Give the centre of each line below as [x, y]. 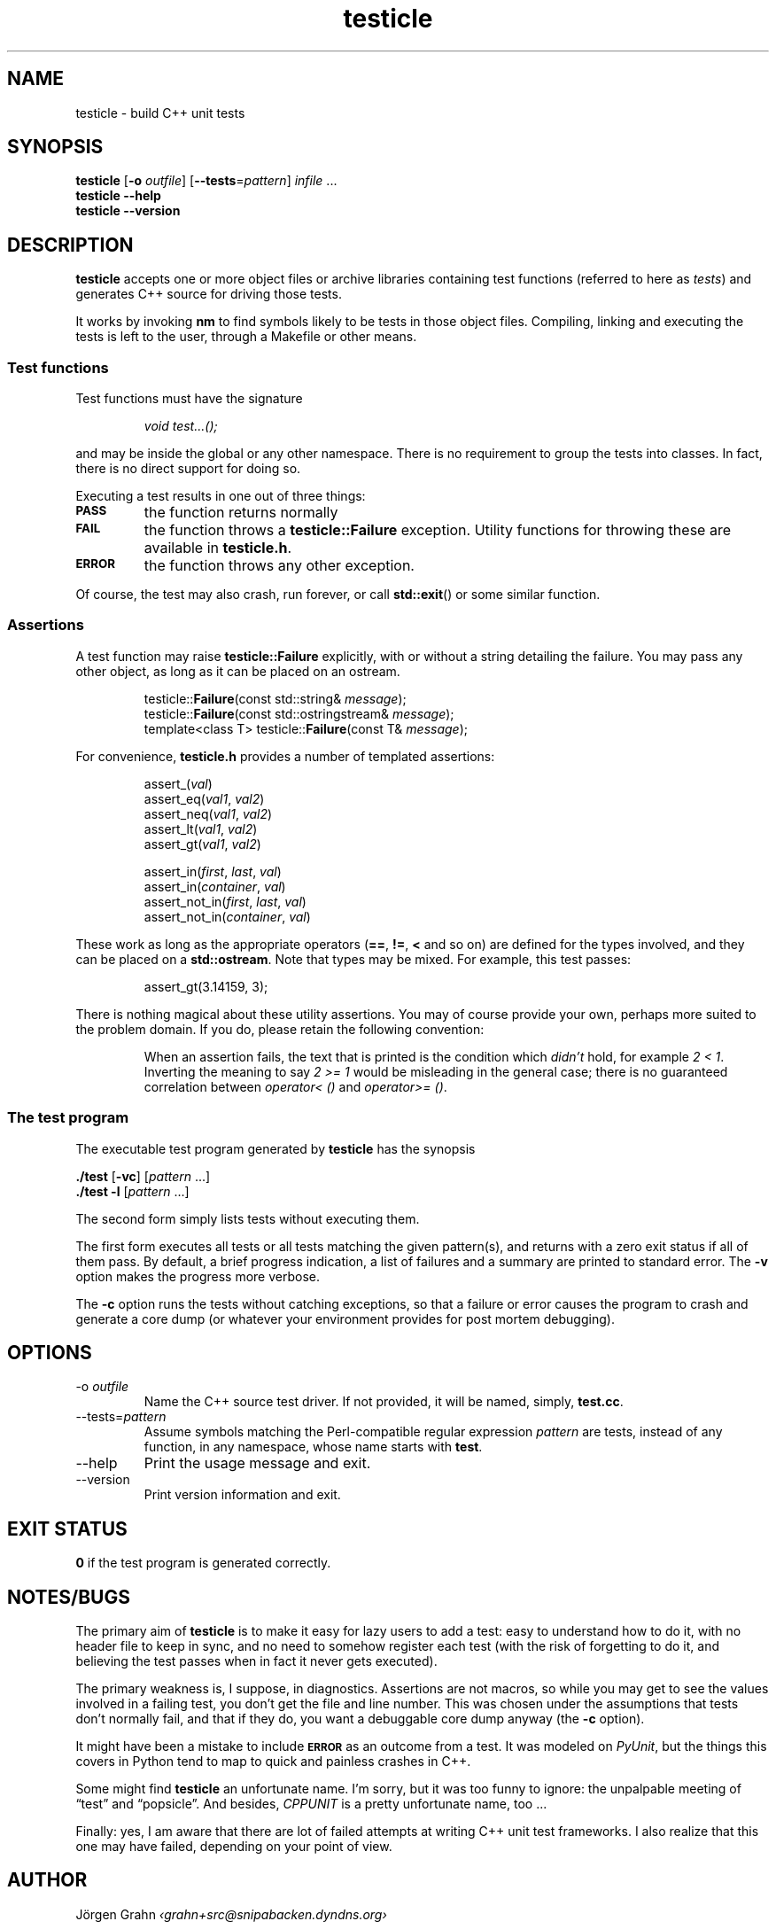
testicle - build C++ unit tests [160, 113]
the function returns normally [241, 513]
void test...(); [181, 426]
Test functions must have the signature [189, 399]
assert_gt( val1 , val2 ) [202, 844]
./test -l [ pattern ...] [132, 1191]
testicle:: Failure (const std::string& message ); [275, 698]
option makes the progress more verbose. [198, 1276]
